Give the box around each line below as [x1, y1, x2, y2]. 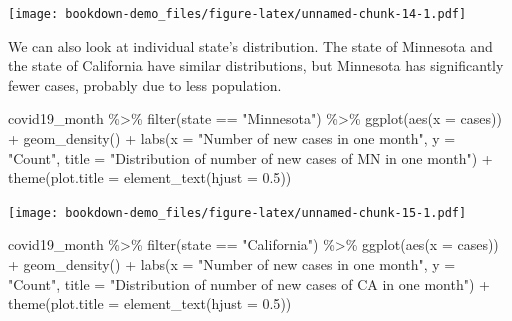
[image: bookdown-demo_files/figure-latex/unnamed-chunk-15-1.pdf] [8, 205, 467, 220]
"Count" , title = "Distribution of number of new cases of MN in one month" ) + [8, 147, 493, 168]
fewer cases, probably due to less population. [8, 74, 282, 95]
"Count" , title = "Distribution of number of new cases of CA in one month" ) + [8, 273, 490, 294]
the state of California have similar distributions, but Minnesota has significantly [8, 55, 504, 76]
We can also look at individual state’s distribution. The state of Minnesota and [8, 35, 493, 56]
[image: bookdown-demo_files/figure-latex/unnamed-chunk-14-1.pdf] [8, 7, 467, 21]
